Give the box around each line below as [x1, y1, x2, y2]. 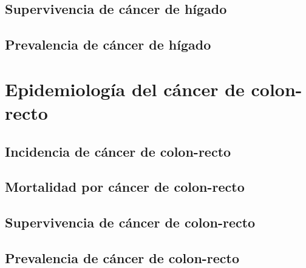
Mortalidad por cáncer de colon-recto [5, 177, 245, 196]
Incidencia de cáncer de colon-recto [5, 142, 231, 160]
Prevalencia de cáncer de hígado [5, 35, 211, 54]
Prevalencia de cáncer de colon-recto [5, 248, 240, 267]
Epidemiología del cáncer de [5, 76, 245, 101]
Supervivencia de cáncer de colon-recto [5, 213, 256, 232]
